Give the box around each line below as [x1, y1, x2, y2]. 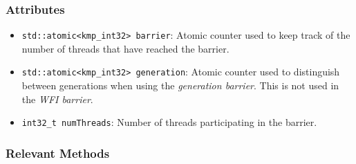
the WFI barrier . [21, 91, 93, 106]
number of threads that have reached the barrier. [21, 41, 229, 55]
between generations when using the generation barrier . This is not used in [21, 78, 339, 93]
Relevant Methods [6, 144, 110, 161]
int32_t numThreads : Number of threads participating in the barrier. [21, 115, 317, 129]
